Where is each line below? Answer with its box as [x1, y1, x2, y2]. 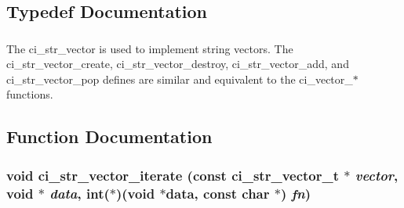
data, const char [166, 183, 270, 203]
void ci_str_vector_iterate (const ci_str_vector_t [6, 165, 340, 185]
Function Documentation [6, 124, 213, 149]
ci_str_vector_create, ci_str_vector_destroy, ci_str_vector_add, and [6, 56, 349, 72]
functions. [6, 86, 53, 102]
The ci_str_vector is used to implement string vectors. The [6, 40, 293, 56]
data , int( [49, 183, 110, 203]
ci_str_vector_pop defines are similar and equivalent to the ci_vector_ [6, 70, 353, 87]
